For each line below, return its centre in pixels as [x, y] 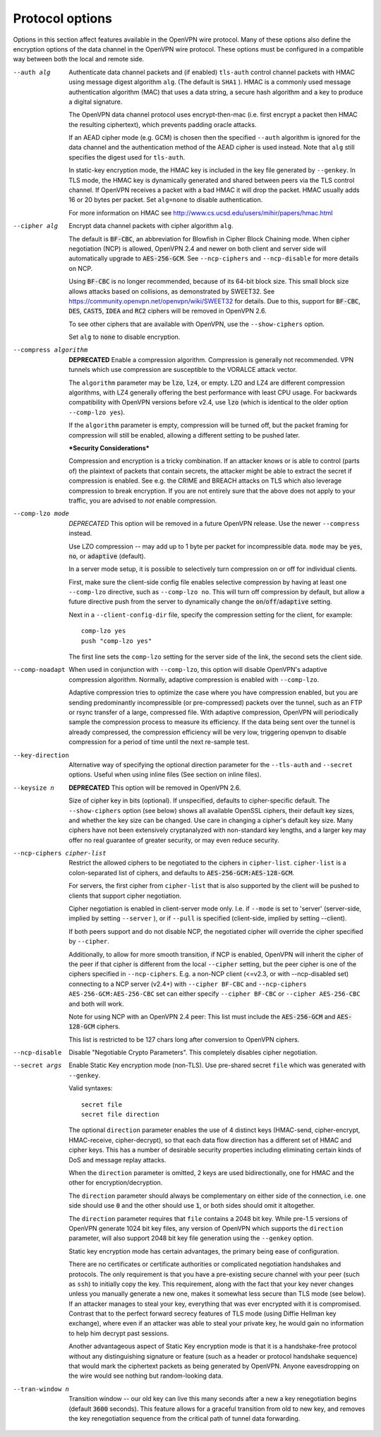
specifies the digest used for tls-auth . [127, 157]
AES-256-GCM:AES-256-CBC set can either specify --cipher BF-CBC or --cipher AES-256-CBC [214, 994]
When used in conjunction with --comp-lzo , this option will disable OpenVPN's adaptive [198, 670]
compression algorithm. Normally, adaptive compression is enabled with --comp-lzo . [194, 679]
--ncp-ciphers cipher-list [60, 853]
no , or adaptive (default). [107, 556]
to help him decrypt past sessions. [119, 1333]
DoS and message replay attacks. [117, 1160]
